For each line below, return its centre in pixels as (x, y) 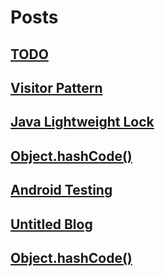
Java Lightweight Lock (82, 122)
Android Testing (61, 190)
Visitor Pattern (56, 87)
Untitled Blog (51, 224)
